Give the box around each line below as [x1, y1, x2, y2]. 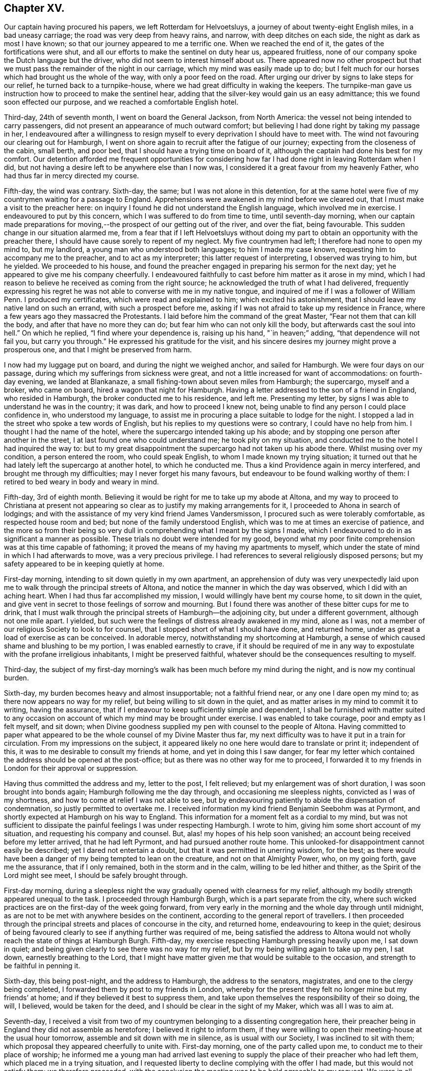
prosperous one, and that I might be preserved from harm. [4, 345, 192, 354]
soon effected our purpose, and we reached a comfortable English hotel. [4, 98, 239, 107]
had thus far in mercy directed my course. [4, 171, 139, 180]
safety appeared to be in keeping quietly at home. [4, 560, 164, 568]
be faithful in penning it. [4, 961, 80, 970]
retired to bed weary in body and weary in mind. [4, 478, 159, 486]
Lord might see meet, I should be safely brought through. [4, 871, 188, 880]
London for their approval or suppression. [4, 764, 138, 773]
